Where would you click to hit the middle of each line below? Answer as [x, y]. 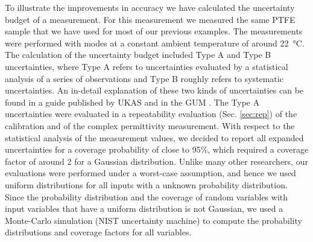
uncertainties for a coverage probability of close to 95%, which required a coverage [157, 149]
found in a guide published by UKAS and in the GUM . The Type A [132, 102]
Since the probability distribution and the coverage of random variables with [147, 196]
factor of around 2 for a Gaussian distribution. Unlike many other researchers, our [156, 161]
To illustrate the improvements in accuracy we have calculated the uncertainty [150, 7]
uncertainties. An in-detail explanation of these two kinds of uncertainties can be [154, 90]
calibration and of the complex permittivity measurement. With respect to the [150, 125]
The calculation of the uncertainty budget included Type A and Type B [138, 55]
